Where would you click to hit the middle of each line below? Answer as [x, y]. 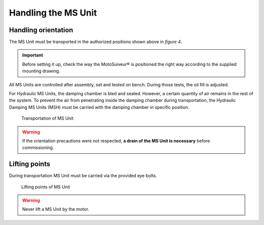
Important [33, 55]
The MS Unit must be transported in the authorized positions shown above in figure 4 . [96, 42]
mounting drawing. [41, 71]
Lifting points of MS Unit [46, 187]
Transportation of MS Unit [47, 118]
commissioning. [38, 148]
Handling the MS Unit [53, 13]
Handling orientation [41, 30]
